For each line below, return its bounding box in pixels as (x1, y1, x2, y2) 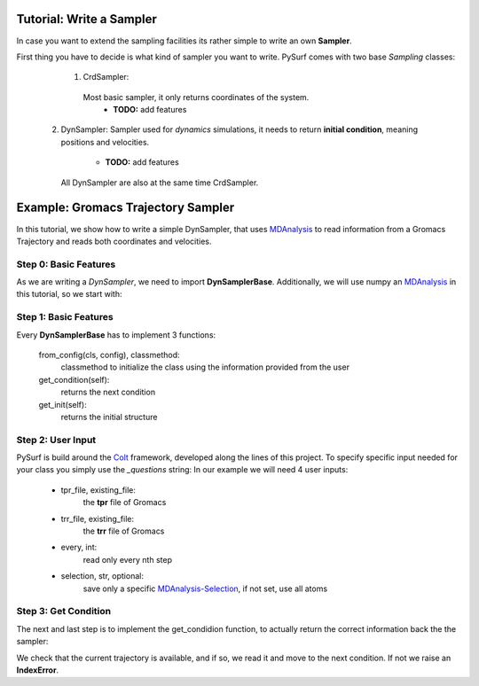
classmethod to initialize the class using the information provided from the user (60, 362, 350, 372)
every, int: (60, 542, 98, 553)
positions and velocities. (60, 136, 150, 147)
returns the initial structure (60, 411, 158, 422)
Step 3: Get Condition (16, 605, 111, 618)
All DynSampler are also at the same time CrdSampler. (60, 177, 259, 188)
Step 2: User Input (16, 433, 97, 446)
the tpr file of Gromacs (82, 497, 167, 508)
